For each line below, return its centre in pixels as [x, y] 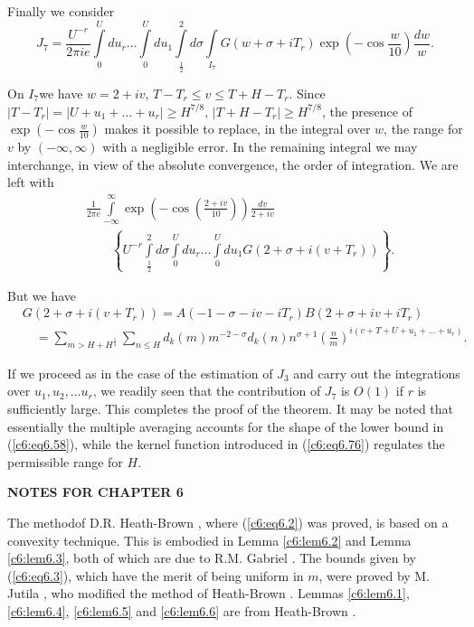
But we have [42, 295]
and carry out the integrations [377, 373]
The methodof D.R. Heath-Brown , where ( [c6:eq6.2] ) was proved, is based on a [228, 522]
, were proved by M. [374, 575]
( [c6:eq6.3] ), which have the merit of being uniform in [156, 575]
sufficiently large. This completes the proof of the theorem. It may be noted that [231, 408]
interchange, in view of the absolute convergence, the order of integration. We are [233, 164]
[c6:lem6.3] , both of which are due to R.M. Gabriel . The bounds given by [212, 558]
